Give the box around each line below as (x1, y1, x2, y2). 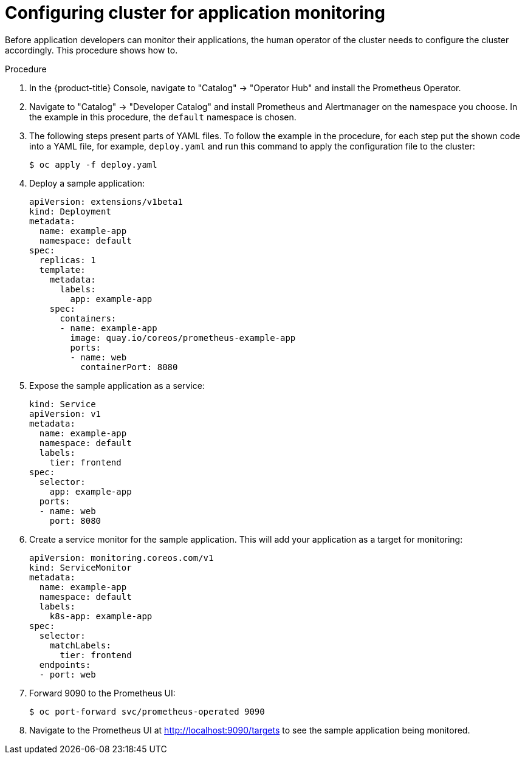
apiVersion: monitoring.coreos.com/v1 (29, 552, 214, 563)
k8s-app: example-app (49, 611, 153, 621)
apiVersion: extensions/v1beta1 (29, 196, 183, 207)
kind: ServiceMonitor (29, 562, 132, 572)
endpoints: (39, 659, 91, 670)
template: (39, 264, 86, 275)
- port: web (39, 669, 96, 679)
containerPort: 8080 (80, 362, 178, 372)
